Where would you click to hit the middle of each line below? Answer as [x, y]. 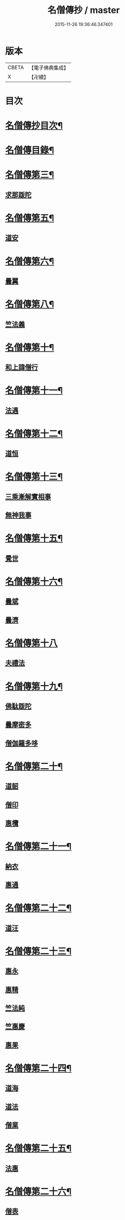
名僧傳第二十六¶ [38, 1191]
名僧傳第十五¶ [34, 539]
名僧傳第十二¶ [34, 433]
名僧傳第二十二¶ [38, 908]
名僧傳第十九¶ [34, 686]
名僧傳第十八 [32, 643]
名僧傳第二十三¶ [38, 951]
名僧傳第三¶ [30, 175]
